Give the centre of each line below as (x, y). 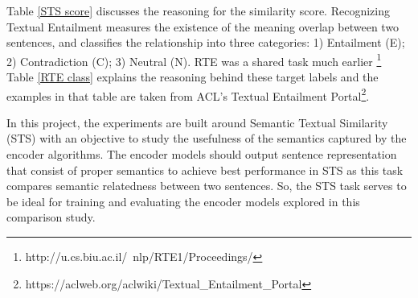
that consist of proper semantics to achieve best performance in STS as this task (205, 170)
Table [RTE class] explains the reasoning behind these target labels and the (193, 77)
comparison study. (51, 217)
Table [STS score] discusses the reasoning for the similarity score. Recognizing (198, 10)
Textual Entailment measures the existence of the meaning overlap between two (203, 26)
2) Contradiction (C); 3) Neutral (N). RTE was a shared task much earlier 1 (194, 60)
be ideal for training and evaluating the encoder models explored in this (183, 201)
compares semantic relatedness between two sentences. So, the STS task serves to (207, 186)
